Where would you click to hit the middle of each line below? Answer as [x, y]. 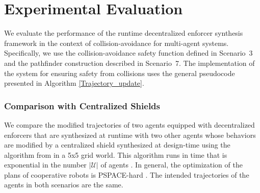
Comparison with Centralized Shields [82, 105]
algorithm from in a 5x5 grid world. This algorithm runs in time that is [116, 154]
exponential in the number [45, 165]
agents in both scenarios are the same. [64, 185]
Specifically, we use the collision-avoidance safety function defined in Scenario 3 [128, 53]
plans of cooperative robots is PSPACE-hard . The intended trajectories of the [127, 174]
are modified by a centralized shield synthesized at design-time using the [117, 145]
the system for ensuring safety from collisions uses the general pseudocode [120, 73]
